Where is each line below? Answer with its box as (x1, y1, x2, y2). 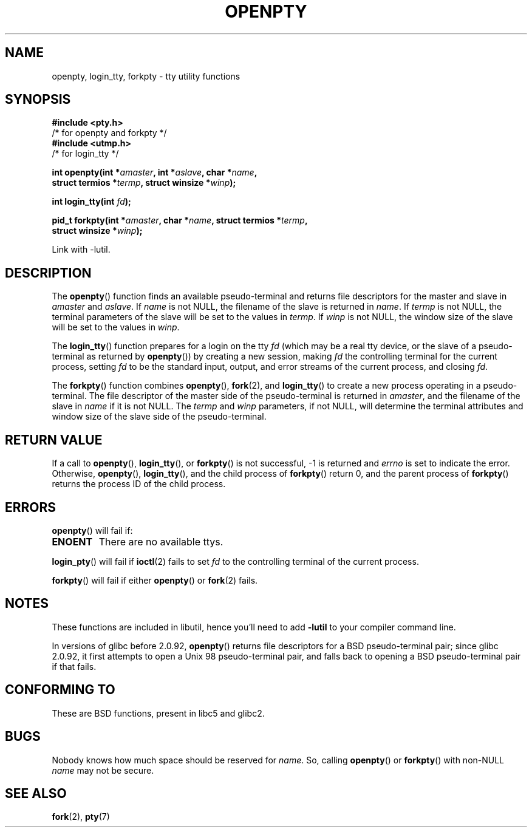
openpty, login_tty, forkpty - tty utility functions (52, 70, 240, 81)
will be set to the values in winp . (52, 322, 180, 333)
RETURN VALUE (5, 432, 103, 448)
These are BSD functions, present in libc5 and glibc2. (52, 708, 265, 718)
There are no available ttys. (98, 535, 223, 548)
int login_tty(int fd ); (52, 196, 131, 207)
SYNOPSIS (5, 92, 71, 107)
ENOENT (52, 535, 93, 548)
